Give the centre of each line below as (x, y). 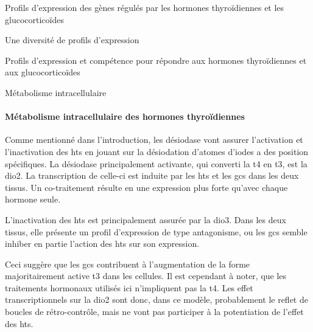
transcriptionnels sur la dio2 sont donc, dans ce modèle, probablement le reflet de (156, 299)
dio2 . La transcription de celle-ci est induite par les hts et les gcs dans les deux (152, 175)
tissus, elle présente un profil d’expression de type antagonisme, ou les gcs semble (156, 231)
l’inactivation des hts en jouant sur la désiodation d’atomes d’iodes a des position (157, 151)
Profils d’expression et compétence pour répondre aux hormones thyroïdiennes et (156, 60)
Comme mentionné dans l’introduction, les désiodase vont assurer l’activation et (154, 140)
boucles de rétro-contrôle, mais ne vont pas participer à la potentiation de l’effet (154, 312)
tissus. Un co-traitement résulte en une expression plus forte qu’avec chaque (146, 187)
